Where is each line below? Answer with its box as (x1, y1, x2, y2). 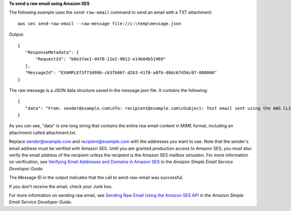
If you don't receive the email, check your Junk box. (9, 183, 113, 189)
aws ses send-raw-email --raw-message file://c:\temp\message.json (17, 21, 181, 26)
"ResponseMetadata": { (25, 49, 80, 55)
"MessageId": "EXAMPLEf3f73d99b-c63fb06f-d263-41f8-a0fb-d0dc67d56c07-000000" (25, 70, 217, 75)
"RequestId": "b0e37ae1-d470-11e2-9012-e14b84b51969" (35, 56, 166, 62)
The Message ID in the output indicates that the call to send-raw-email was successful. (9, 175, 184, 181)
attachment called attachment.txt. (9, 130, 77, 136)
